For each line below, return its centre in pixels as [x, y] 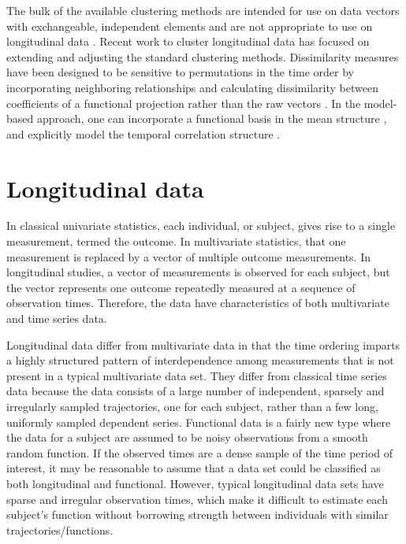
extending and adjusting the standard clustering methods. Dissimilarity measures [203, 56]
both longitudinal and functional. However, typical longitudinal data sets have [195, 483]
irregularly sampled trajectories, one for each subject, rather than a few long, [192, 406]
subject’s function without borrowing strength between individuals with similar [197, 514]
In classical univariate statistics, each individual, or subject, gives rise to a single [201, 226]
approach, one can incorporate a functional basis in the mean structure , [212, 118]
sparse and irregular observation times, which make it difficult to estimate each [197, 499]
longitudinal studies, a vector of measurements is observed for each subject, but [198, 272]
